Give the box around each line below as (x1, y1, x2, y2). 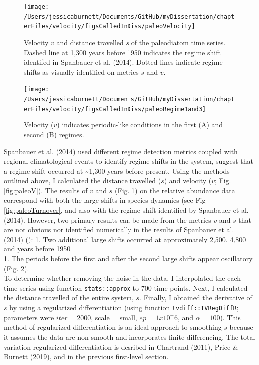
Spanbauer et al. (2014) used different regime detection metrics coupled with (4, 146, 238, 156)
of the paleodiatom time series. (131, 37, 226, 47)
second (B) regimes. (24, 129, 84, 139)
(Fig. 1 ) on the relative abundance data (115, 185, 235, 195)
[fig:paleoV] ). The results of (4, 185, 88, 195)
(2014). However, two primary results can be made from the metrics (4, 214, 211, 225)
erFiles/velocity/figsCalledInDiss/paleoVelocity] (24, 23, 195, 30)
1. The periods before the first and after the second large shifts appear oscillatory (4, 253, 253, 264)
